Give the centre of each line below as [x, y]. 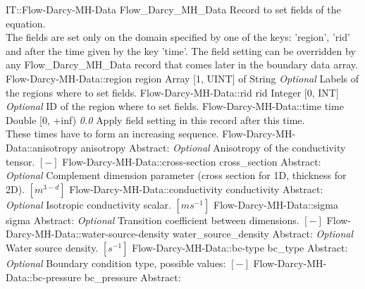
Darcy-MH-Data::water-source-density [88, 234]
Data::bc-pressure [43, 277]
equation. [26, 23]
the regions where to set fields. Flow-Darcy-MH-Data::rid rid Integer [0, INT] [172, 92]
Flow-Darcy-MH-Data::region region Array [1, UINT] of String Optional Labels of [182, 78]
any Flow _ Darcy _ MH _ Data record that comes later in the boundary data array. [182, 64]
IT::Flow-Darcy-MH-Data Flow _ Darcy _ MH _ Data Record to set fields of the [173, 9]
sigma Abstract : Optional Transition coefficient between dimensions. [153, 220]
